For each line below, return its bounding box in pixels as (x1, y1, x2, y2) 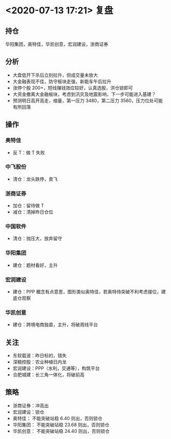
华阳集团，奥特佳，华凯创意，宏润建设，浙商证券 (5, 41, 108, 47)
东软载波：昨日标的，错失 (12, 353, 67, 359)
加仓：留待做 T (12, 203, 44, 209)
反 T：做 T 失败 (12, 149, 45, 156)
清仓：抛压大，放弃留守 (12, 235, 62, 241)
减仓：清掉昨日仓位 (12, 209, 54, 215)
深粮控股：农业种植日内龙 (12, 359, 67, 365)
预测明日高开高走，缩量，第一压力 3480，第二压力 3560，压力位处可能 (12, 97, 163, 104)
